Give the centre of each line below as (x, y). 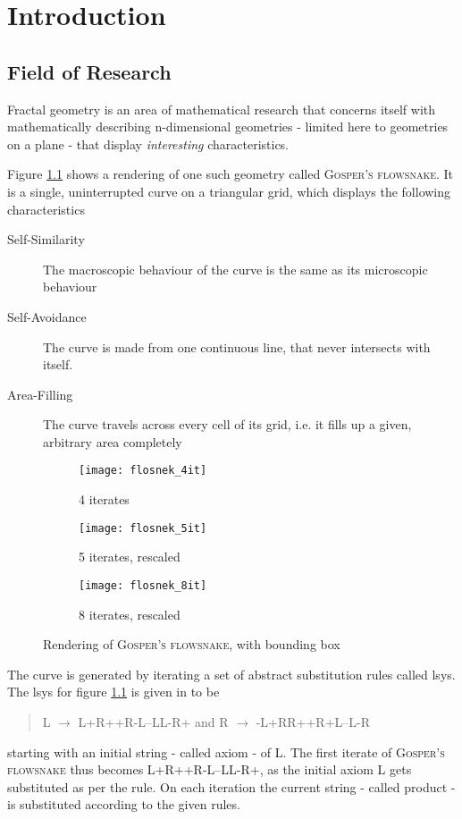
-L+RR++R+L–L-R (313, 722)
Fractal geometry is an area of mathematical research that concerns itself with (222, 109)
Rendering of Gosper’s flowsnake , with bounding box (192, 644)
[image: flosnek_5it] (143, 528)
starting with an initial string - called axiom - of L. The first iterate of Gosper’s (226, 751)
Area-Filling (40, 394)
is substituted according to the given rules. (124, 804)
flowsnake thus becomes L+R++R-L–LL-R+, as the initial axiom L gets (210, 769)
